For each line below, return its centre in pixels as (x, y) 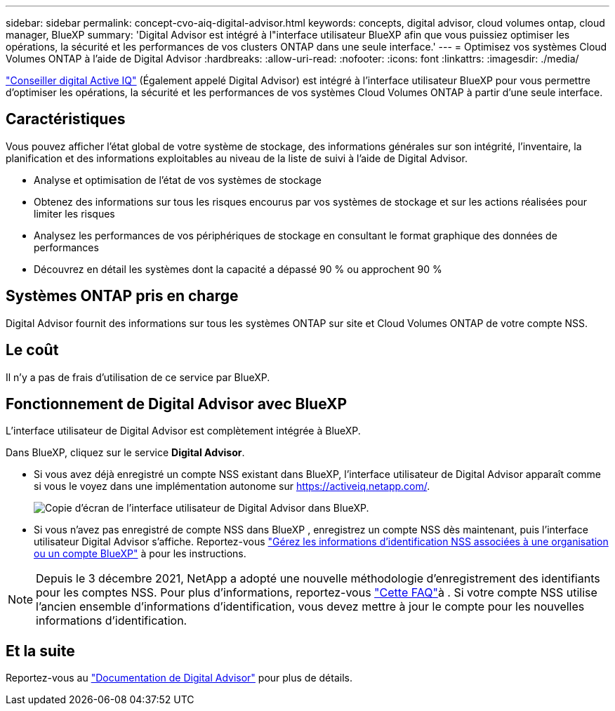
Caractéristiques (66, 119)
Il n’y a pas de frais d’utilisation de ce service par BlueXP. (138, 377)
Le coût (32, 350)
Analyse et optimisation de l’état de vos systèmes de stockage (178, 180)
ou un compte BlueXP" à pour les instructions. (140, 554)
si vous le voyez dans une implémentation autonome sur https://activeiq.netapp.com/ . (232, 486)
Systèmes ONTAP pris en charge (122, 296)
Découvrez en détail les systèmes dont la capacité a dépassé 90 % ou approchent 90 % (238, 269)
